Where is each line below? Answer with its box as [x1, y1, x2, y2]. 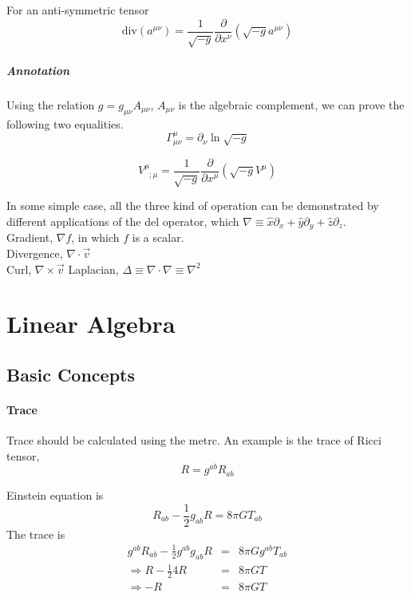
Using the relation [6, 96, 95, 113]
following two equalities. [6, 115, 124, 132]
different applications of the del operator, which [6, 213, 239, 230]
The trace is [6, 525, 65, 542]
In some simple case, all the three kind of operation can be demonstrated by [6, 197, 379, 214]
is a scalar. [132, 229, 184, 246]
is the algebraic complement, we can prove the [178, 96, 405, 113]
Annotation [6, 62, 70, 79]
